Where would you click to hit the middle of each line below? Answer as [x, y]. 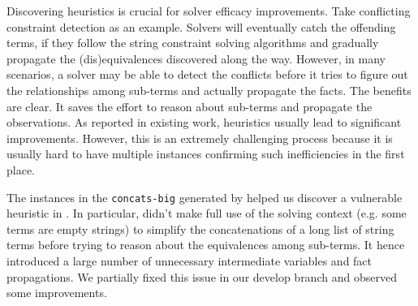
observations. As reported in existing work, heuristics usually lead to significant [204, 122]
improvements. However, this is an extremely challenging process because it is [200, 138]
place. [21, 169]
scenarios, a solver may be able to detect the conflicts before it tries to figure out [207, 74]
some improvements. [57, 293]
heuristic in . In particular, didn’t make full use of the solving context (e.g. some [207, 213]
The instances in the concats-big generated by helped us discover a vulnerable [205, 197]
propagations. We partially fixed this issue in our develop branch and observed [202, 276]
